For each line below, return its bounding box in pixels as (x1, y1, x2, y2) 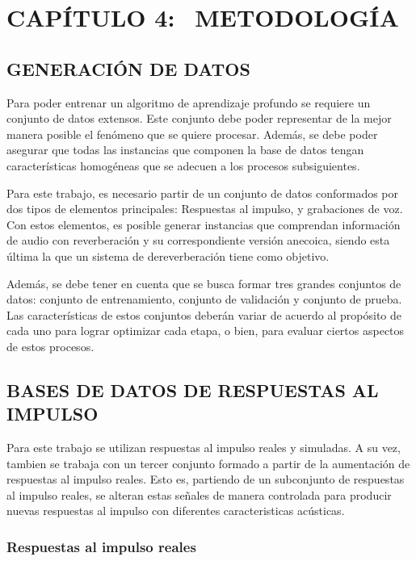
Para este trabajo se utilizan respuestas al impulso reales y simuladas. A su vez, (6, 439, 401, 456)
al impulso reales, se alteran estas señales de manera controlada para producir (6, 486, 392, 503)
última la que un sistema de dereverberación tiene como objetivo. (6, 247, 330, 264)
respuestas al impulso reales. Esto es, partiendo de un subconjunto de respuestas (6, 471, 405, 488)
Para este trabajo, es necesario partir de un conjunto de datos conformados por (6, 184, 399, 201)
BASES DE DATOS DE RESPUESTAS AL (6, 377, 379, 402)
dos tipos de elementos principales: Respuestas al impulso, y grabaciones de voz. (6, 200, 403, 217)
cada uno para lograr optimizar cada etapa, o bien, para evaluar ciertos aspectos (6, 322, 405, 339)
